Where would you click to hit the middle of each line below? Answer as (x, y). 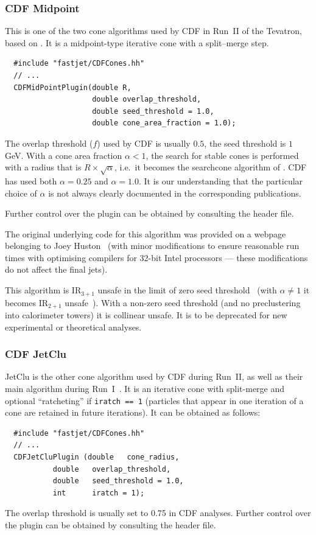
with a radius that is (43, 167)
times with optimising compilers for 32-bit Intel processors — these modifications (156, 257)
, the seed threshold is (245, 143)
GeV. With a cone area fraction (64, 155)
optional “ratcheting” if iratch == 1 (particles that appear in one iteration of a (154, 400)
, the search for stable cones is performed (222, 155)
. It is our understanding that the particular (221, 180)
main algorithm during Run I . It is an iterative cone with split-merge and (145, 388)
